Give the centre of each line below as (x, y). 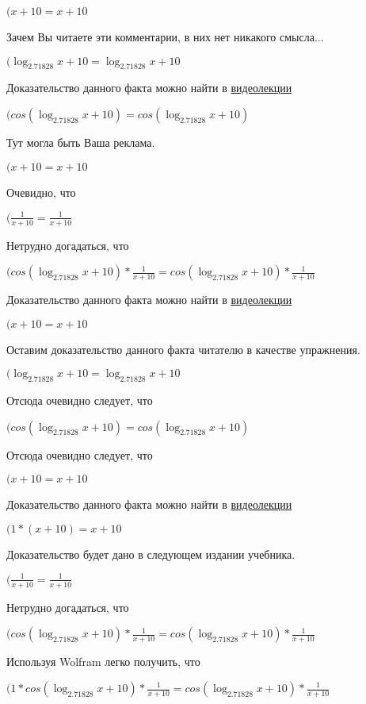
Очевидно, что (41, 192)
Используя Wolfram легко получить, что (103, 662)
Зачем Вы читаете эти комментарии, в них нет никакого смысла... (165, 37)
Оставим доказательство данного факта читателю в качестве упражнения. (183, 349)
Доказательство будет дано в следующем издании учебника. (151, 554)
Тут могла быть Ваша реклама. (81, 142)
